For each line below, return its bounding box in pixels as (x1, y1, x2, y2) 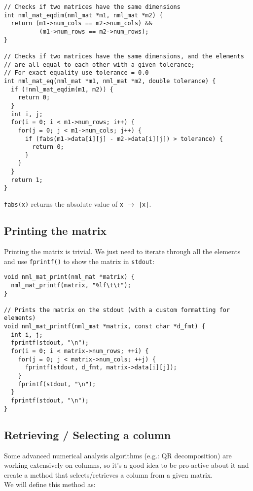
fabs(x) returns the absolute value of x (4, 199, 123, 209)
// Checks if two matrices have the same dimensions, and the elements (4, 52, 244, 60)
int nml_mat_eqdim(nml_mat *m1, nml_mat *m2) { (4, 11, 163, 19)
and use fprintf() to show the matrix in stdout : (4, 256, 155, 266)
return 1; (11, 176, 43, 183)
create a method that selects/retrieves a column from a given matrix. (4, 469, 213, 480)
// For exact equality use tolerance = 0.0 (4, 69, 149, 77)
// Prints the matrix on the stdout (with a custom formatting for (4, 306, 230, 313)
